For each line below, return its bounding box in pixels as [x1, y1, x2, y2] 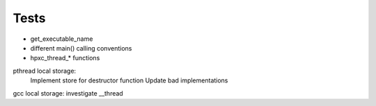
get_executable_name [30, 35, 93, 43]
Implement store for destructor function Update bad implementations [30, 76, 228, 85]
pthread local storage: [13, 67, 77, 75]
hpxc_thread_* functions [30, 54, 100, 62]
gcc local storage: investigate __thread [13, 89, 123, 97]
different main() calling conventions [30, 44, 132, 52]
